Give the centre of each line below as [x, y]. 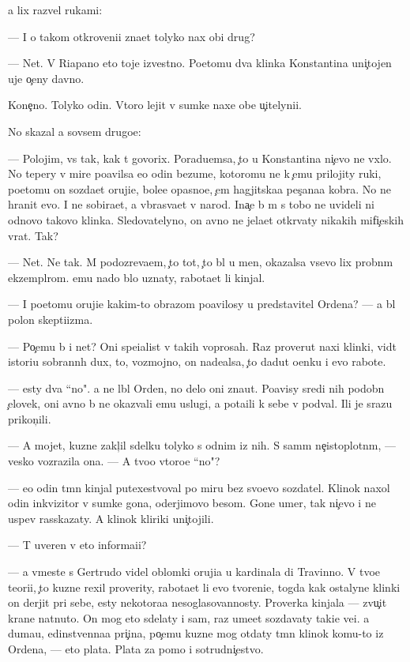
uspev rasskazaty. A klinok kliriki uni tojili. [111, 518]
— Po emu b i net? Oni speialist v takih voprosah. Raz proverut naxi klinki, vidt [202, 346]
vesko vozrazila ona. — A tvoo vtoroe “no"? [114, 461]
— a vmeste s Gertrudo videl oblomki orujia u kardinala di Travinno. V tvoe [194, 572]
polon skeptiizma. [51, 319]
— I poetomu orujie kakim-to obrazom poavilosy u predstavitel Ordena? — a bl [202, 304]
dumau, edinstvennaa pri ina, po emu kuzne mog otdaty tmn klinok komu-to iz [196, 633]
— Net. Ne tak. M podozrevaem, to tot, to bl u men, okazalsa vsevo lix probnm [201, 262]
